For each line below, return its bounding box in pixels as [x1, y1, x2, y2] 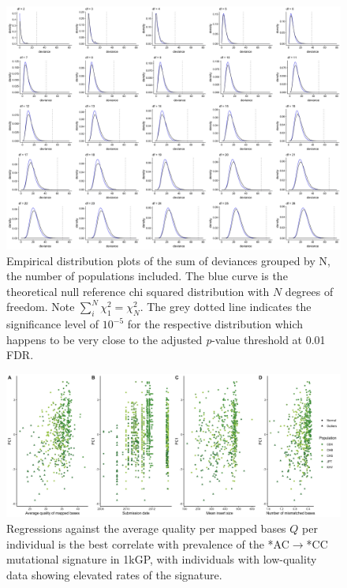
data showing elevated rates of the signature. [6, 566, 222, 582]
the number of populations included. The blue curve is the [6, 268, 288, 284]
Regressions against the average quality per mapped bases [6, 519, 286, 536]
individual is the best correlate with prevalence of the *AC [6, 535, 289, 552]
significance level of [6, 316, 99, 332]
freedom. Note [6, 298, 75, 315]
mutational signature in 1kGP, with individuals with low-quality [6, 551, 317, 567]
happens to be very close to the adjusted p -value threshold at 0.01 [6, 331, 326, 347]
